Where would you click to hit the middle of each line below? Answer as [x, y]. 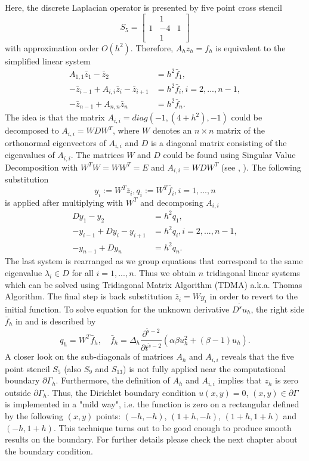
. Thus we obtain [165, 272]
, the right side [278, 309]
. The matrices [97, 155]
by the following [34, 415]
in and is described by [55, 321]
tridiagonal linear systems [253, 272]
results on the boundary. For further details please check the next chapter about [151, 439]
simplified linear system [48, 61]
